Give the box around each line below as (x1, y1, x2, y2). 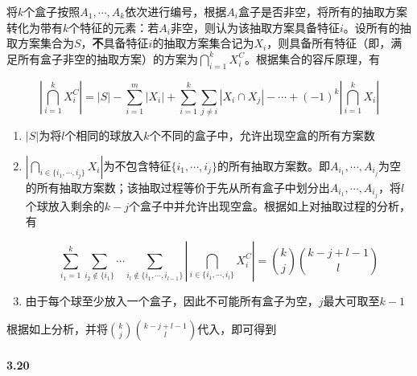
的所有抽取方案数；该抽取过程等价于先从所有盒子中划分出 (25, 178, 330, 195)
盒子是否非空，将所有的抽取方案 (237, 3, 407, 19)
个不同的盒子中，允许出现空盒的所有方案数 (149, 126, 375, 143)
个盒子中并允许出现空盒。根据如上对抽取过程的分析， (129, 197, 411, 214)
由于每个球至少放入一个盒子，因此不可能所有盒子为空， (25, 292, 319, 309)
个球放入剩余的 (25, 197, 105, 214)
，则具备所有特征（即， (266, 35, 391, 51)
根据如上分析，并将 (6, 321, 108, 337)
